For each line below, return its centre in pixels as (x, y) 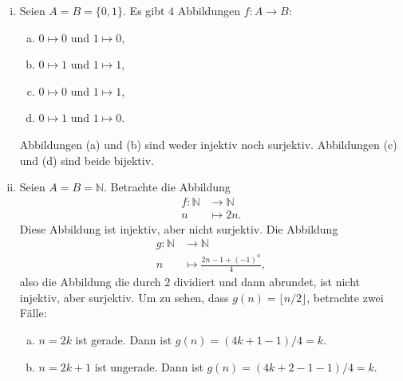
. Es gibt (144, 10)
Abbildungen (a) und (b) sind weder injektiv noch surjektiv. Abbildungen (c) (208, 144)
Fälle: (33, 313)
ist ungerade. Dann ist (149, 366)
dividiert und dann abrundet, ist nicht (267, 282)
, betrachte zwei (345, 297)
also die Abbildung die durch (90, 282)
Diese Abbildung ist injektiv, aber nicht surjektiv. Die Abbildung (179, 228)
